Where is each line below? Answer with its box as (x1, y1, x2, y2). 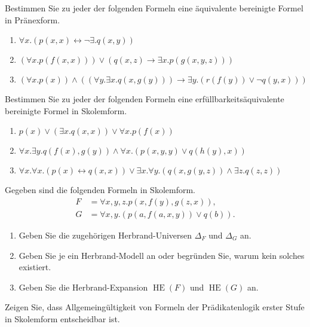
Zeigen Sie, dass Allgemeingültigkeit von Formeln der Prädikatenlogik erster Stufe (5, 301, 305, 313)
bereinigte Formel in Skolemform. (5, 104, 127, 117)
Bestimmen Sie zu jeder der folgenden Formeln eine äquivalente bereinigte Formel (5, 2, 303, 14)
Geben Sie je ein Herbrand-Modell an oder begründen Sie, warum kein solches (19, 249, 305, 261)
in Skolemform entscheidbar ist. (5, 313, 120, 325)
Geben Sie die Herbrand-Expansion (19, 280, 148, 293)
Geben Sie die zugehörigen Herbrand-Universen (19, 229, 192, 242)
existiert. (19, 261, 51, 273)
